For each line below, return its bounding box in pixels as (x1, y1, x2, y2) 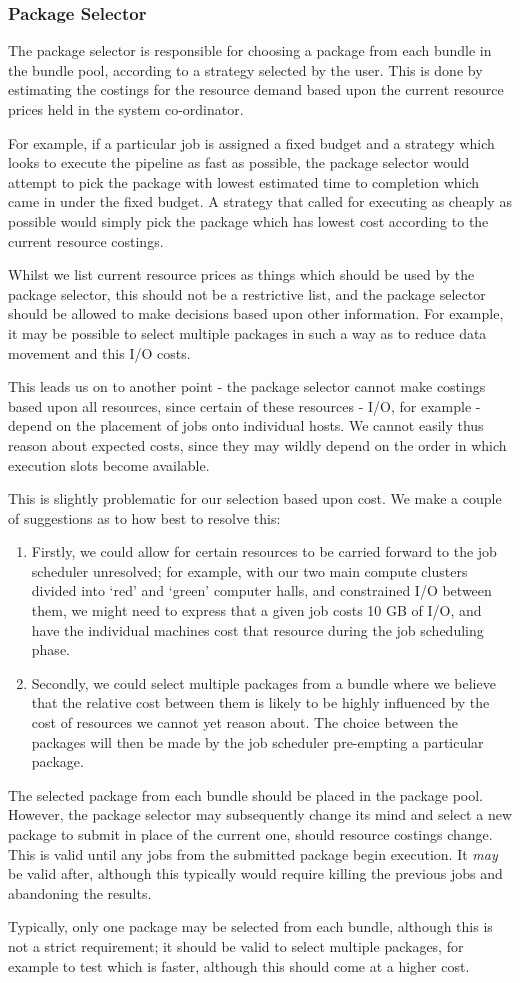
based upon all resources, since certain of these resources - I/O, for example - (8, 395, 481, 416)
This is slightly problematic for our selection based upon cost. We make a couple (8, 488, 502, 509)
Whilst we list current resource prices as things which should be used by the (8, 264, 475, 285)
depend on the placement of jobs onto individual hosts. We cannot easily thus (8, 415, 484, 436)
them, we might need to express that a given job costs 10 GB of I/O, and (31, 600, 482, 621)
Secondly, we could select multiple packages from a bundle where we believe (31, 672, 496, 693)
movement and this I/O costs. (8, 342, 191, 363)
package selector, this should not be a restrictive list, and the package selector (8, 283, 486, 304)
